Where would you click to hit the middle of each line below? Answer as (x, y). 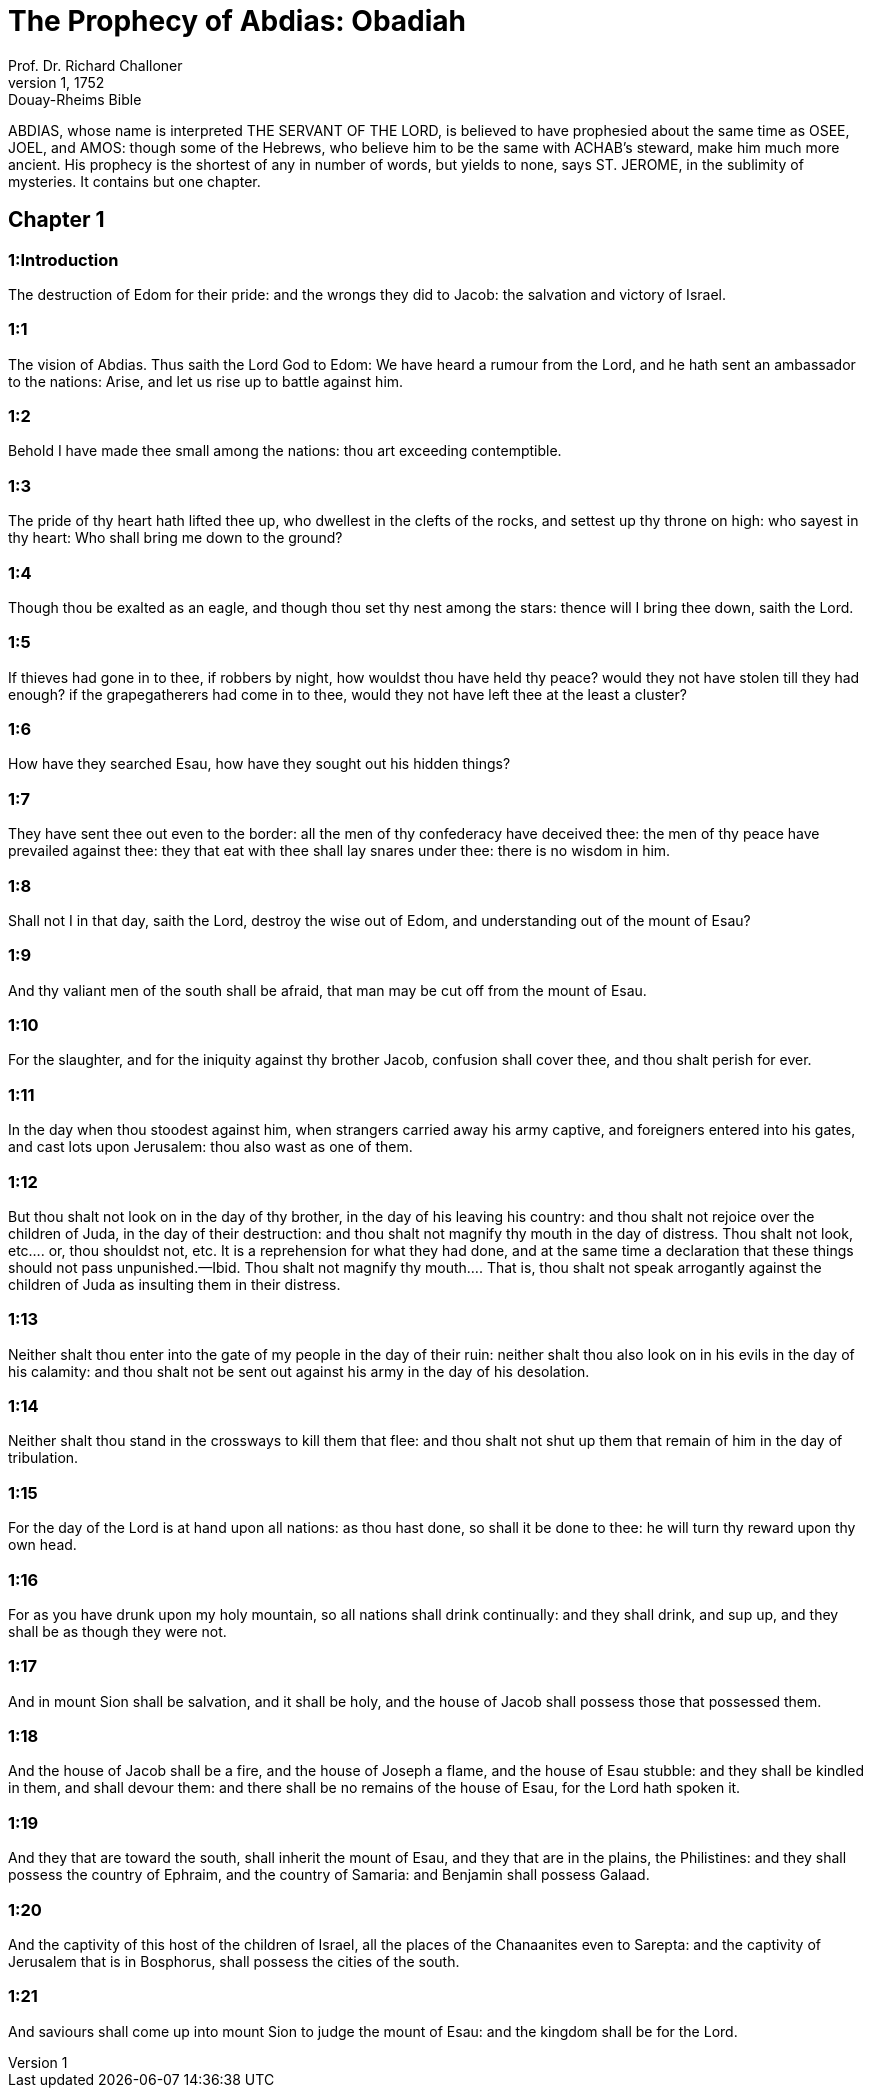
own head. (42, 1545)
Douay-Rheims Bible (75, 99)
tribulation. (43, 1458)
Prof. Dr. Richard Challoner (95, 65)
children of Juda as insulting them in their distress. (174, 1284)
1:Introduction (63, 259)
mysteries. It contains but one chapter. (134, 181)
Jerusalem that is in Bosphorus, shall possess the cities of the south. (234, 1961)
